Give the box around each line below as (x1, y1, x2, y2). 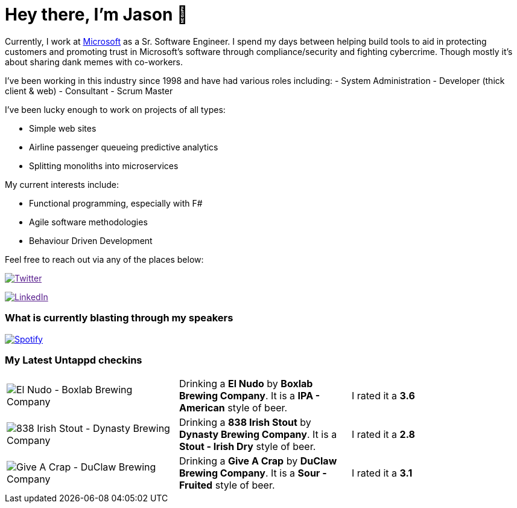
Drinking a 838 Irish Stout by (179, 416, 311, 429)
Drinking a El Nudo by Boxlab (179, 378, 313, 390)
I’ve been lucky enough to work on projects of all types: (5, 104, 226, 115)
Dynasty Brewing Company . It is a (179, 428, 337, 441)
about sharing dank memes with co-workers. (5, 56, 183, 67)
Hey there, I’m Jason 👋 (5, 4, 188, 25)
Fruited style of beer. (179, 479, 275, 492)
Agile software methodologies (29, 216, 148, 227)
